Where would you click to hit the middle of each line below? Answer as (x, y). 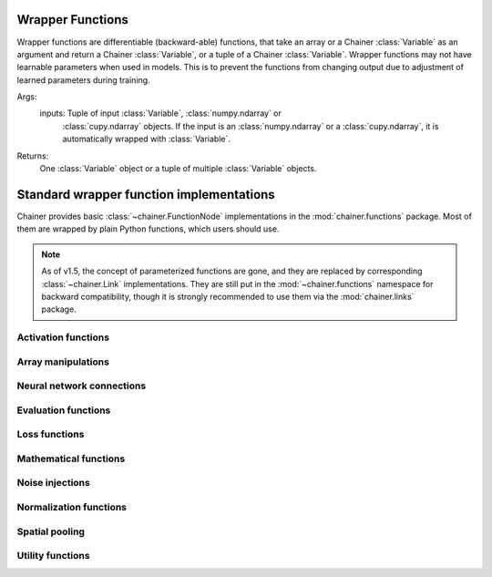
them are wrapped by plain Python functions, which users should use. (148, 229)
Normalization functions (72, 507)
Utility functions (53, 556)
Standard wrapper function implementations (146, 195)
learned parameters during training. (83, 80)
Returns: (33, 156)
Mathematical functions (71, 459)
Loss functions (51, 435)
